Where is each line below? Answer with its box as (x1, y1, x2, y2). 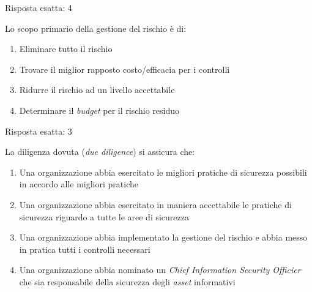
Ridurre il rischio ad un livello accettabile (19, 83, 175, 96)
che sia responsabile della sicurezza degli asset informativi (19, 275, 236, 288)
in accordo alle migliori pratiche (19, 178, 138, 190)
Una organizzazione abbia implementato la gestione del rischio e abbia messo (19, 231, 308, 244)
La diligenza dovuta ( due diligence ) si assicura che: (5, 145, 195, 158)
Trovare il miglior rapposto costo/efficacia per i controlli (19, 62, 230, 75)
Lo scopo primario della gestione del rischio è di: (5, 21, 187, 34)
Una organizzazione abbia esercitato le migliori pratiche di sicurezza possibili (19, 165, 307, 178)
